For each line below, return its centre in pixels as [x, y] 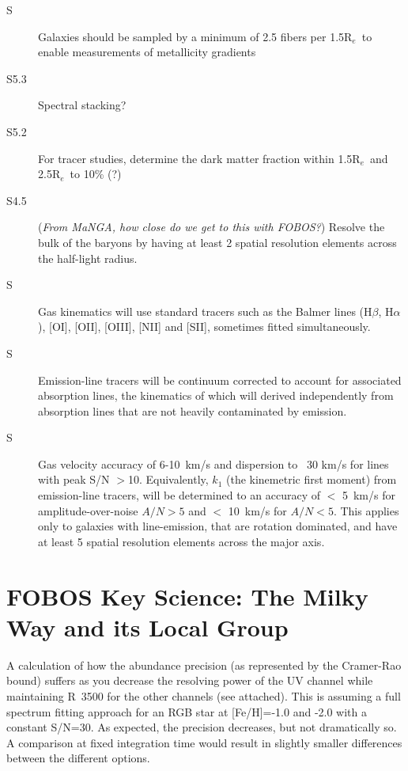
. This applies [366, 510]
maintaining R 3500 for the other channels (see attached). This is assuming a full [204, 695]
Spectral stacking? [82, 105]
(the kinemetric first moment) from [311, 479]
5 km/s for [368, 495]
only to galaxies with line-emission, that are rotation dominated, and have [218, 526]
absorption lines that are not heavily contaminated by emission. [193, 410]
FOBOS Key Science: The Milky [187, 596]
